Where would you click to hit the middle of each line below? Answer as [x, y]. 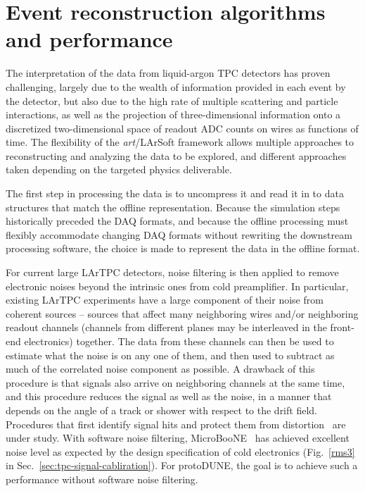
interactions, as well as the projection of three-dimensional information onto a [173, 114]
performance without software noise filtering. [102, 479]
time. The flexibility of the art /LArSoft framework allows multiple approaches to [180, 142]
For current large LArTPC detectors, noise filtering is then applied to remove [172, 272]
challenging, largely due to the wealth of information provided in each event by [176, 86]
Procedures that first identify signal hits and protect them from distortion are [176, 424]
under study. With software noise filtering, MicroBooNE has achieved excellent [178, 438]
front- [342, 327]
